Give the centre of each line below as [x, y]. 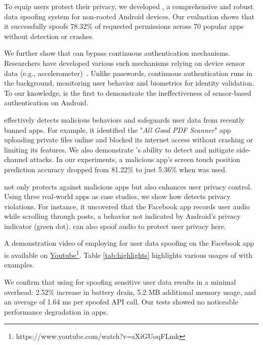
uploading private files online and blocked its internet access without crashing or [129, 140]
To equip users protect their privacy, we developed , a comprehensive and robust [129, 6]
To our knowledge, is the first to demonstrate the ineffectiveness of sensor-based [128, 92]
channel [16, 159]
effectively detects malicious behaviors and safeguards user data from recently [124, 119]
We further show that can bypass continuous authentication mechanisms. [117, 53]
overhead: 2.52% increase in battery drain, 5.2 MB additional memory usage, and [130, 292]
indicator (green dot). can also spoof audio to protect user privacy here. [115, 226]
